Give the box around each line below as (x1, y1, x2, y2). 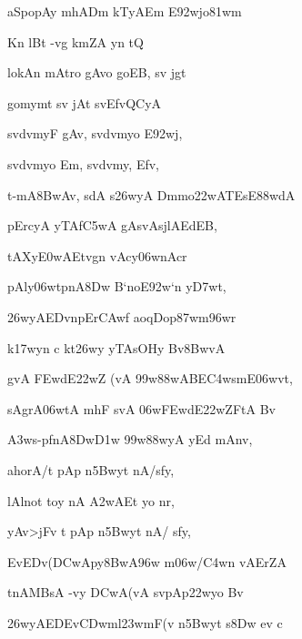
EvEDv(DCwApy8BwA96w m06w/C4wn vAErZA (7, 552, 287, 571)
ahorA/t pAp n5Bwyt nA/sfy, (7, 460, 175, 479)
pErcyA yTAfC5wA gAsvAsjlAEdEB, (7, 216, 217, 235)
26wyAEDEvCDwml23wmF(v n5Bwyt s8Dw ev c (7, 613, 283, 632)
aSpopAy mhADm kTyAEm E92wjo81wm (7, 2, 242, 20)
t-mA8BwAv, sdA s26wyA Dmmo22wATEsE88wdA (7, 185, 296, 204)
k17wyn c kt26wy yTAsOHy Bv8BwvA (7, 338, 226, 357)
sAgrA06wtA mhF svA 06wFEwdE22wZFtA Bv (7, 399, 276, 418)
